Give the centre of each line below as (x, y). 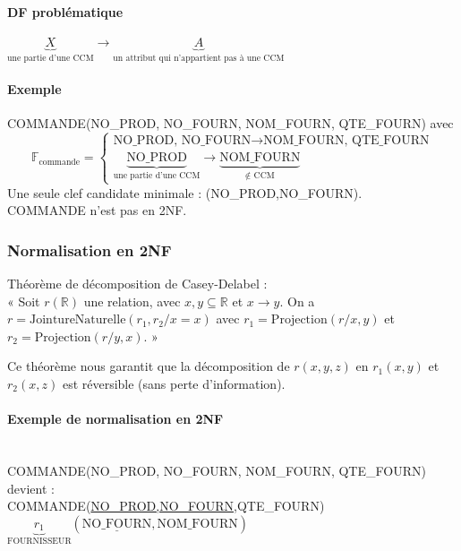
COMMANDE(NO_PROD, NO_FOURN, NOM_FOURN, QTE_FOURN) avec (230, 123)
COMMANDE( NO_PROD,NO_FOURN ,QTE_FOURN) (166, 506)
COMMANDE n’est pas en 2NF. (97, 210)
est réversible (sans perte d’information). (174, 383)
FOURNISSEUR (39, 542)
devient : (31, 488)
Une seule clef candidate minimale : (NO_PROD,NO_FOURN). (185, 192)
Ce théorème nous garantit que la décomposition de (149, 366)
